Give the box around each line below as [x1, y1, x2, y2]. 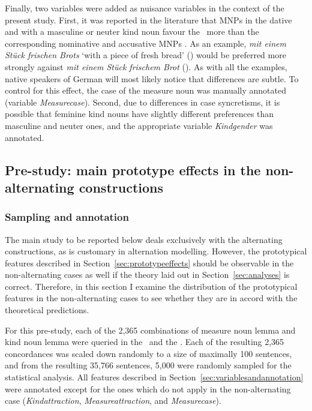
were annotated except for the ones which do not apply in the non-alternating [5, 382, 291, 395]
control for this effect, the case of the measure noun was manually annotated [5, 84, 286, 97]
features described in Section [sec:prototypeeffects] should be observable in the [5, 256, 294, 269]
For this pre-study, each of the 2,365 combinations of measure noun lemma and [5, 323, 296, 336]
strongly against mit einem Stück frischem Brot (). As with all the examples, [5, 60, 287, 73]
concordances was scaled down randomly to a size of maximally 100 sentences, [5, 347, 292, 359]
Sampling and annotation [5, 209, 129, 224]
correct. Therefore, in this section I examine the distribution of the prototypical [5, 280, 298, 292]
